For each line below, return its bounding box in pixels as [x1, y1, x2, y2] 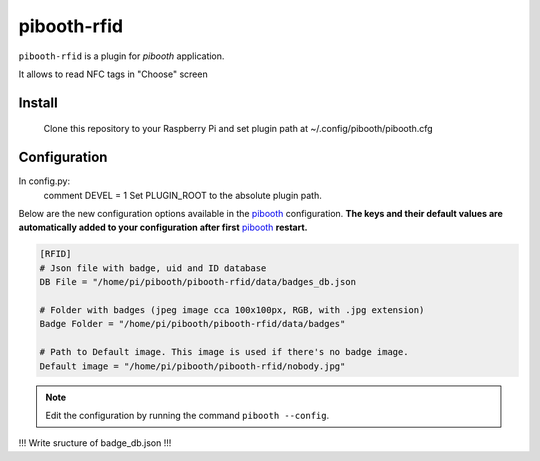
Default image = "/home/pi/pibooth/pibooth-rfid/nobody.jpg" [39, 360, 346, 372]
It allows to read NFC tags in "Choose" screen [18, 68, 209, 80]
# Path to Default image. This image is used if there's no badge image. [39, 346, 409, 358]
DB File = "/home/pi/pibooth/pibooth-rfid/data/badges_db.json [39, 276, 357, 288]
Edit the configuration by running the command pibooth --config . [45, 409, 330, 421]
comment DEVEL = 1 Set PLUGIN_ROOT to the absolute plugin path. [43, 189, 322, 201]
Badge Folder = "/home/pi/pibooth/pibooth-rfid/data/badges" [39, 318, 346, 330]
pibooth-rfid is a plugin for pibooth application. [18, 50, 225, 62]
